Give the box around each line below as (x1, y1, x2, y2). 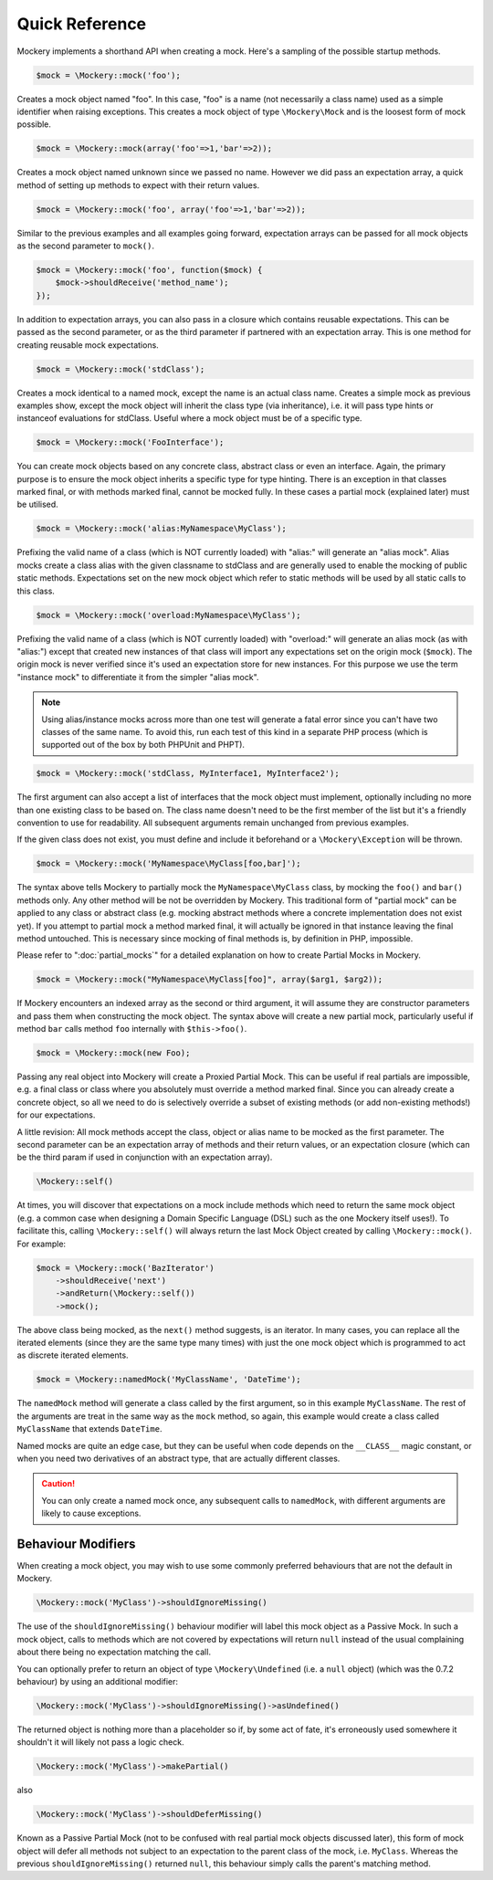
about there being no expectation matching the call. (16, 1646, 212, 1657)
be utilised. (16, 499, 58, 510)
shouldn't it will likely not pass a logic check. (16, 1737, 184, 1748)
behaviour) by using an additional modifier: (16, 1676, 178, 1686)
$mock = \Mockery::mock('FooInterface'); (36, 437, 225, 447)
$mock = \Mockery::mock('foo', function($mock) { (36, 265, 263, 275)
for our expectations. (16, 1109, 96, 1120)
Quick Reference (16, 14, 147, 34)
